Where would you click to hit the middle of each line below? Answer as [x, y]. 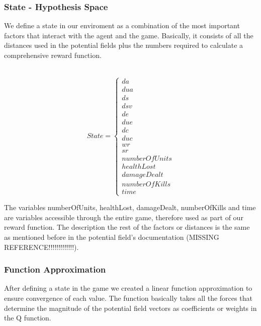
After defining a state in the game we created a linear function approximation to [128, 288]
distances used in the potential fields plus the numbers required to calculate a [124, 45]
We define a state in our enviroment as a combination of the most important [122, 25]
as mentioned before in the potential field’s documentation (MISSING [112, 237]
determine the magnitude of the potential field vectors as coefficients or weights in [130, 308]
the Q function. [28, 318]
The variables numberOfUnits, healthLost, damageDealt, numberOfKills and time [130, 207]
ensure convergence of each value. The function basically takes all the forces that [128, 298]
